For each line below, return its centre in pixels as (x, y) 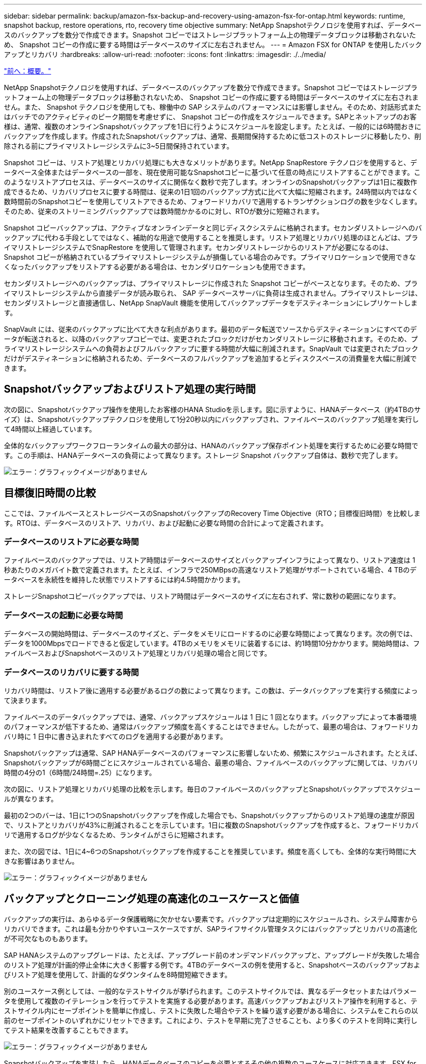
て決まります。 (27, 700)
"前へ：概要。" (28, 71)
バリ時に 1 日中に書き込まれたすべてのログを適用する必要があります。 (115, 736)
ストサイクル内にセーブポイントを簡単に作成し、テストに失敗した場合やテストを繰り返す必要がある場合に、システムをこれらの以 (211, 1010)
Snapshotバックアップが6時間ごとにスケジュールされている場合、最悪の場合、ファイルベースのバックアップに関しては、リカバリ (211, 762)
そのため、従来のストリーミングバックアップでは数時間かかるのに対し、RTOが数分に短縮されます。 (164, 211)
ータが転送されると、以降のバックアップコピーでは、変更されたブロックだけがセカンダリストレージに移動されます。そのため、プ (211, 339)
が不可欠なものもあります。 (48, 938)
